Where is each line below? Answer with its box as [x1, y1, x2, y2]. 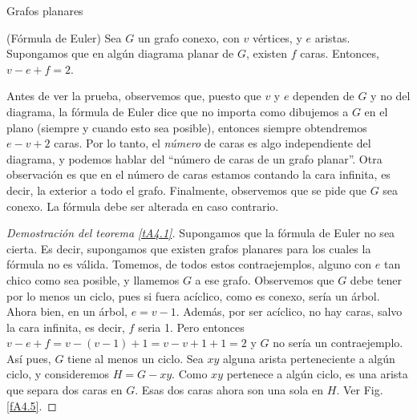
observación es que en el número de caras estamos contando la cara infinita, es [6, 166, 391, 183]
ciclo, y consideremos [6, 365, 110, 382]
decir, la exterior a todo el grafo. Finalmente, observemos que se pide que [6, 181, 366, 198]
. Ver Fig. [336, 382, 383, 398]
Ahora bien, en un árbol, [6, 303, 128, 320]
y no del [370, 87, 411, 104]
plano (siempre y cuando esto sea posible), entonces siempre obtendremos [6, 119, 367, 135]
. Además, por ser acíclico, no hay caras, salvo [176, 303, 403, 320]
